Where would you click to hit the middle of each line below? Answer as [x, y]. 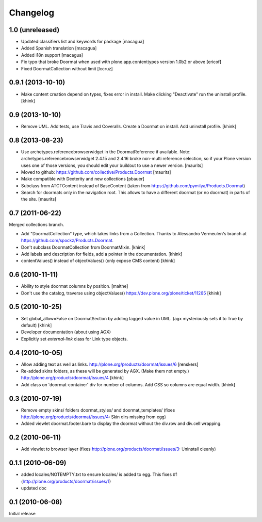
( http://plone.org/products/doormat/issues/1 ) [66, 481]
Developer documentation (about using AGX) [66, 332]
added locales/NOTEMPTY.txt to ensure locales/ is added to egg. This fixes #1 [99, 474]
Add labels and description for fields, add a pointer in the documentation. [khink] [102, 254]
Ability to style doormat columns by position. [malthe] [75, 286]
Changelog [32, 13]
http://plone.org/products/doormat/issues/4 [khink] [72, 378]
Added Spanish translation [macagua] [59, 48]
